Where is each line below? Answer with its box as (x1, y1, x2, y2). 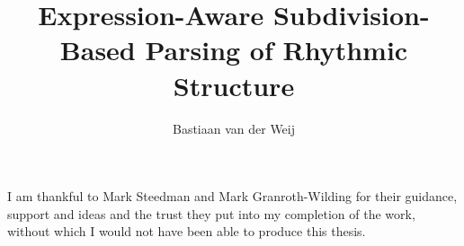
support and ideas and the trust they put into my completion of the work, (7, 204, 415, 223)
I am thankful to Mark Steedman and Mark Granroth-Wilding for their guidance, (7, 187, 458, 206)
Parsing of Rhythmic (145, 31, 408, 68)
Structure (173, 66, 295, 103)
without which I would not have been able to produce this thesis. (7, 222, 366, 241)
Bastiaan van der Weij (172, 119, 296, 137)
